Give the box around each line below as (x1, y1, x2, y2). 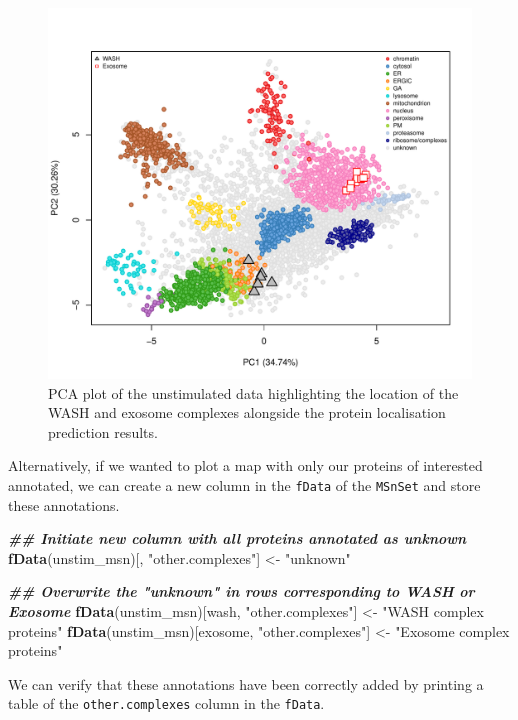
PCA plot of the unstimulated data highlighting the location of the (48, 382, 459, 403)
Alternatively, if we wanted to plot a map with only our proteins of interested (8, 455, 483, 476)
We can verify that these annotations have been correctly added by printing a (8, 673, 484, 694)
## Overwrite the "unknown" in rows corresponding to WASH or (8, 581, 475, 602)
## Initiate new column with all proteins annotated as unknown (8, 528, 467, 549)
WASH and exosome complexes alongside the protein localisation (48, 402, 446, 423)
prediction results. (48, 421, 158, 442)
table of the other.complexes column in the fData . (8, 693, 325, 714)
